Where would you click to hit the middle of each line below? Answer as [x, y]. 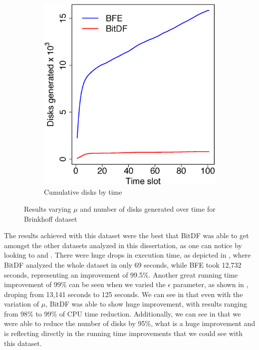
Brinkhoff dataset [51, 218]
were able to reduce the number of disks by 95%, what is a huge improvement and [130, 323]
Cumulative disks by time [83, 192]
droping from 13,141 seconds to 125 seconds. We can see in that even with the [124, 294]
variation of [22, 304]
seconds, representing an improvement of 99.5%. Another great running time [121, 274]
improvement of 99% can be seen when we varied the [85, 284]
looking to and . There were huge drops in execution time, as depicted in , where [128, 255]
